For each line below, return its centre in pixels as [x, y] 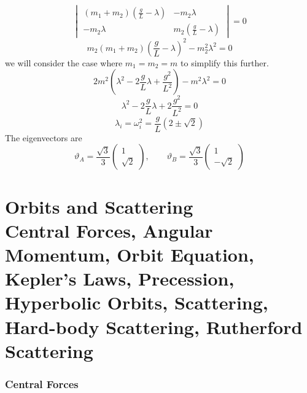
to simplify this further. [225, 62]
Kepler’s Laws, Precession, [120, 278]
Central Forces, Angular [109, 230]
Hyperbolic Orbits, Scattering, [137, 302]
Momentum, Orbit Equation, [130, 255]
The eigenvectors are [44, 137]
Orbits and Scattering [99, 206]
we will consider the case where [64, 62]
